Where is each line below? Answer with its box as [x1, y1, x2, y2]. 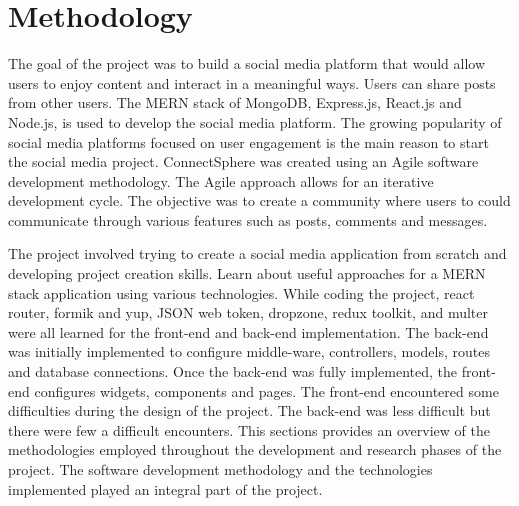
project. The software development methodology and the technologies [8, 459, 433, 479]
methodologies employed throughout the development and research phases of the [8, 439, 502, 460]
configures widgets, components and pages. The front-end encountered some [34, 380, 499, 401]
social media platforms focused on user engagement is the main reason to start [8, 131, 489, 152]
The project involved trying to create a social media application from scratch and [8, 243, 507, 264]
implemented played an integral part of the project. [8, 478, 323, 499]
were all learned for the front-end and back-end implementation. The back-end [8, 321, 489, 342]
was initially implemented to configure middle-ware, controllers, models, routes [8, 341, 490, 362]
